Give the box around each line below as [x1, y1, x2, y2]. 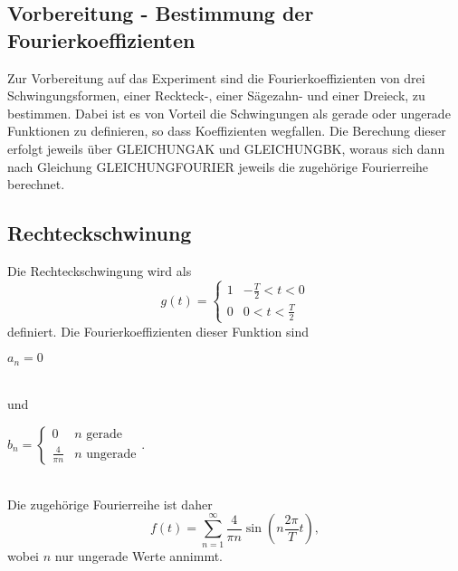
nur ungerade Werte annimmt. [54, 546, 223, 565]
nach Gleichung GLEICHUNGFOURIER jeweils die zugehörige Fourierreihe [7, 157, 429, 176]
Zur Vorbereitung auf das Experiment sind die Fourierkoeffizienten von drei [7, 68, 425, 87]
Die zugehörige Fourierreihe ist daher [7, 494, 213, 513]
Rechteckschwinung [7, 219, 192, 247]
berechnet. [7, 175, 65, 194]
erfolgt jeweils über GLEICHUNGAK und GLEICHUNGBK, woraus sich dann [7, 138, 445, 157]
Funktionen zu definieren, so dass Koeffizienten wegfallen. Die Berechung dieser [7, 121, 446, 140]
